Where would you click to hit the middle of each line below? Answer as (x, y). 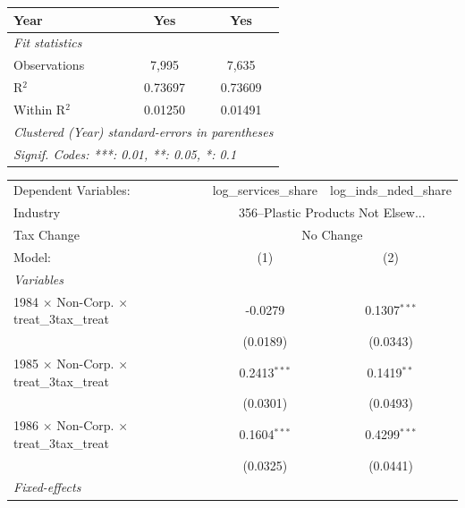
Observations (49, 65)
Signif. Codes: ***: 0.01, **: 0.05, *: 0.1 (125, 153)
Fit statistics (48, 42)
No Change (332, 235)
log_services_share (265, 190)
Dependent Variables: (72, 190)
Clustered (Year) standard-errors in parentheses (144, 131)
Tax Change (46, 235)
